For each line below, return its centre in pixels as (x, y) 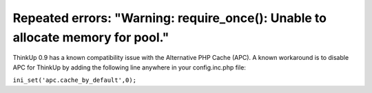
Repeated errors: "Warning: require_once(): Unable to (170, 18)
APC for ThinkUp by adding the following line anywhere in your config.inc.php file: (129, 67)
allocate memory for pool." (91, 37)
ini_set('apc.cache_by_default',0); (75, 80)
